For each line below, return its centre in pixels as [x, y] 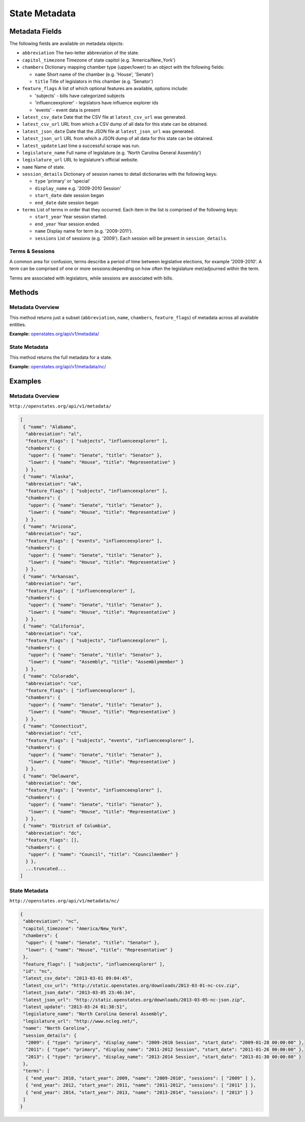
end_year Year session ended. [68, 224]
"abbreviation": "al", [54, 434]
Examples [25, 381]
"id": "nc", [38, 971]
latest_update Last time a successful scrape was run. [81, 146]
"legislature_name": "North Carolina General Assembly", [95, 1014]
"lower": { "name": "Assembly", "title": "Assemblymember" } [106, 662]
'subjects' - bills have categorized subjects [80, 95]
